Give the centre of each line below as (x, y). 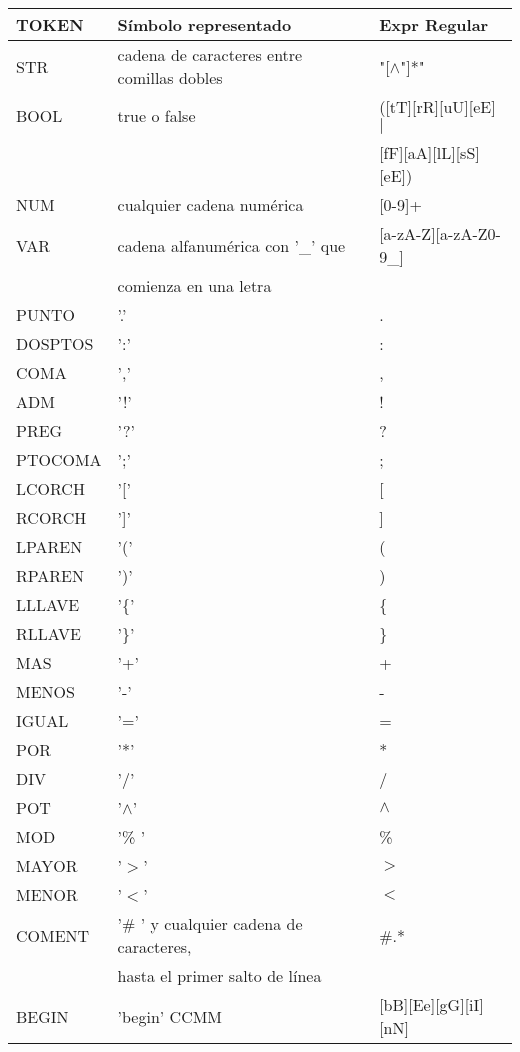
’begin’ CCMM (170, 1016)
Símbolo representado (204, 24)
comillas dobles (170, 77)
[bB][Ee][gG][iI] (431, 1004)
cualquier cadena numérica (210, 204)
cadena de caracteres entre (210, 54)
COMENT (53, 935)
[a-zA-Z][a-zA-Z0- (440, 233)
